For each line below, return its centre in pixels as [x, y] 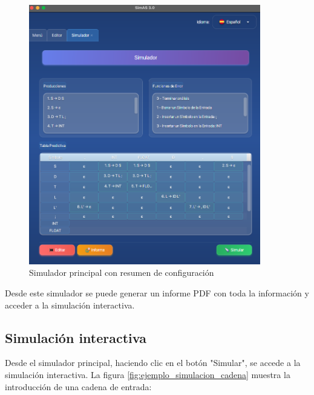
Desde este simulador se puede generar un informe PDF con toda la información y [157, 293]
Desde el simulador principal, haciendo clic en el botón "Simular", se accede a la [153, 363]
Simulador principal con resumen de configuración [122, 273]
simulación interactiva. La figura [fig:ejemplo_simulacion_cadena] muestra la [148, 375]
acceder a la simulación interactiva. [70, 305]
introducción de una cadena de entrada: [78, 386]
